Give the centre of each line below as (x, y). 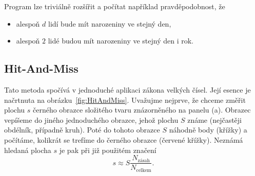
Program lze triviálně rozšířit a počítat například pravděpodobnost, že (115, 6)
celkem (144, 170)
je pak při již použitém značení (108, 150)
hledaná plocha (28, 150)
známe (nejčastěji (215, 119)
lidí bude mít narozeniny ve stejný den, (110, 23)
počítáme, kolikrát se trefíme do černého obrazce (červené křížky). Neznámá (124, 139)
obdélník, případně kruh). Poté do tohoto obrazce (82, 130)
